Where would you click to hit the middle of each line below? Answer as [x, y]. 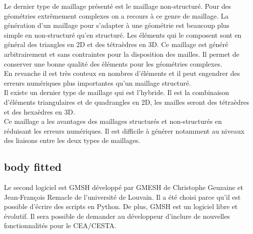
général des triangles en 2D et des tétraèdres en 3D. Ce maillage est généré [116, 44]
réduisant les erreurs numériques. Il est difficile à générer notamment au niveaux [124, 130]
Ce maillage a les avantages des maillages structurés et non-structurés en [113, 121]
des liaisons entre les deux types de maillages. [72, 140]
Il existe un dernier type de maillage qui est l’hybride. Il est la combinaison [117, 92]
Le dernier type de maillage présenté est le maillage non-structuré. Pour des [118, 6]
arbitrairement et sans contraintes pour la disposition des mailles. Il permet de [122, 54]
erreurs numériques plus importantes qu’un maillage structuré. [98, 82]
